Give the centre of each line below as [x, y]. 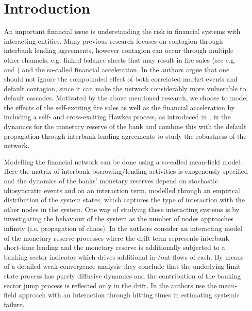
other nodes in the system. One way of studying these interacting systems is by [122, 209]
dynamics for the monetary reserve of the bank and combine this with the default [125, 126]
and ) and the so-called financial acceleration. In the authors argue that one [117, 69]
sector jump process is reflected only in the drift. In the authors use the [110, 285]
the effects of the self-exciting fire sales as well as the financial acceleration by [119, 107]
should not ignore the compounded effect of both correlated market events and [121, 79]
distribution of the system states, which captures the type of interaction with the [125, 200]
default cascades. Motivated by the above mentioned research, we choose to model [126, 98]
